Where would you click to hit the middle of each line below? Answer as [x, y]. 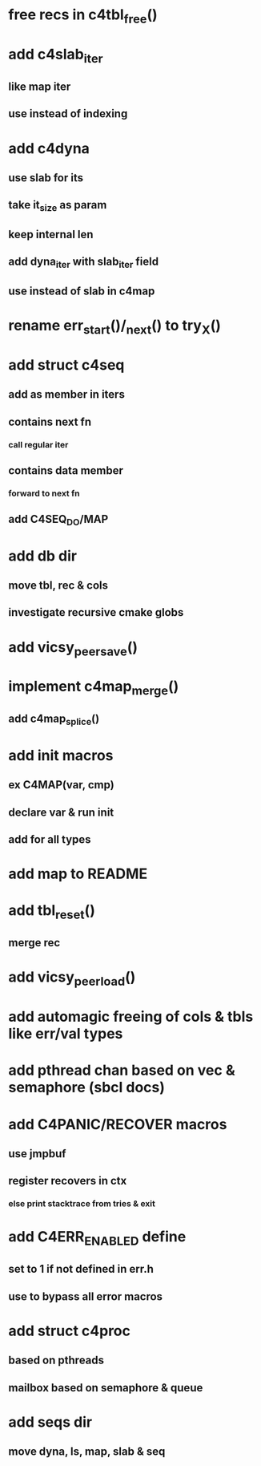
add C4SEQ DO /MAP [58, 520]
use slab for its [46, 178]
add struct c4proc [69, 1331]
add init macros [61, 755]
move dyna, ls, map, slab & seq [87, 1452]
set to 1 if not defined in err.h [81, 1269]
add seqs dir [50, 1422]
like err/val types [66, 1034]
